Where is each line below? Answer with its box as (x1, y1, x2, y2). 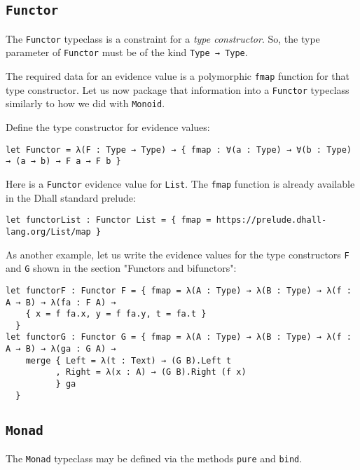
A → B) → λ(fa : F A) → (6, 297, 116, 307)
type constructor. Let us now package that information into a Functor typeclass (6, 82, 349, 97)
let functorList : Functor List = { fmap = (6, 215, 212, 226)
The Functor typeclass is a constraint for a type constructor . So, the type (6, 31, 320, 46)
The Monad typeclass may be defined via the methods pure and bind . (6, 451, 303, 466)
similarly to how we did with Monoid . (6, 96, 165, 111)
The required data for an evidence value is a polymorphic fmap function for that (6, 69, 349, 83)
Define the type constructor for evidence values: (6, 120, 210, 134)
